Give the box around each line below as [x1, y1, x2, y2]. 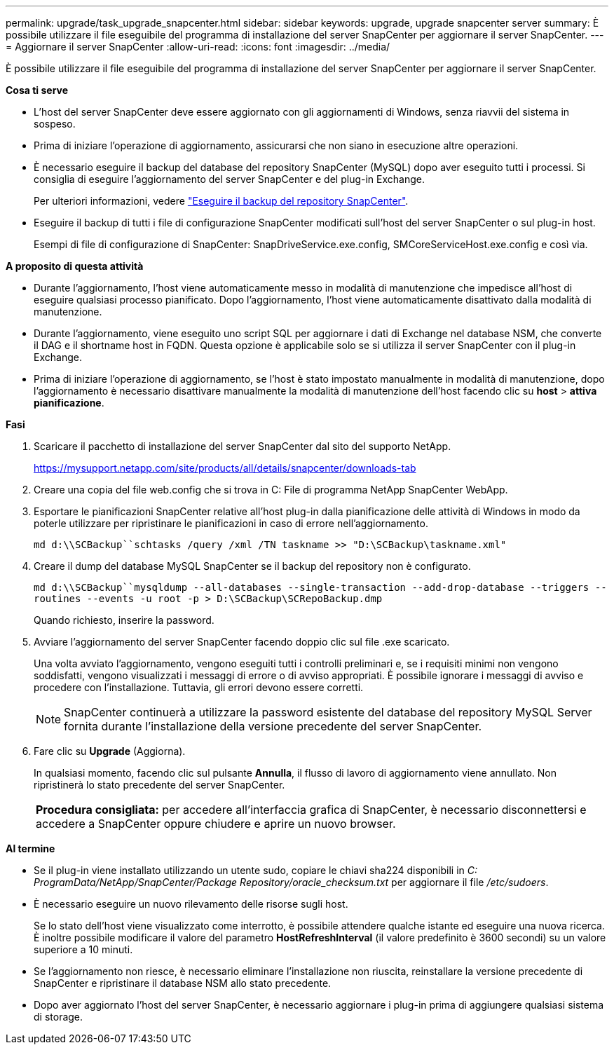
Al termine [6, 843, 55, 854]
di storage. [34, 1011, 83, 1023]
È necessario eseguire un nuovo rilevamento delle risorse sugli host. [34, 898, 348, 910]
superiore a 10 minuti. [34, 943, 133, 955]
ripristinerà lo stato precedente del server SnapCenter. [34, 779, 285, 791]
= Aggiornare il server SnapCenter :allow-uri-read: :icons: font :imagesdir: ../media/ [6, 41, 390, 53]
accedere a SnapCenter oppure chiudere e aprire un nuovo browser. [36, 817, 396, 831]
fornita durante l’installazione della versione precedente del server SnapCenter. [64, 719, 482, 733]
